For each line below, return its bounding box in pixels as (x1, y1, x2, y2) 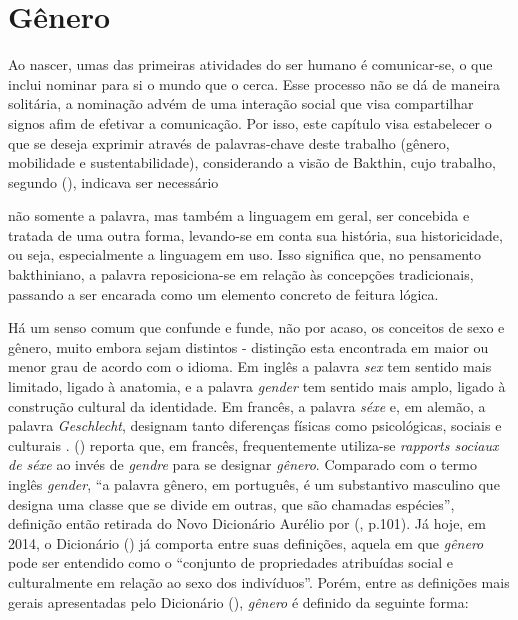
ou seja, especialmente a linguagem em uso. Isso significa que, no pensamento (8, 244, 481, 265)
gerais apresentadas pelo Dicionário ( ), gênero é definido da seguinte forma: (8, 591, 469, 612)
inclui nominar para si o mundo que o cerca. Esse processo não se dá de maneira (8, 73, 500, 94)
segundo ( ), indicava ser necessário (8, 171, 219, 192)
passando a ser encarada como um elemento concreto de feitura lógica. (8, 283, 439, 304)
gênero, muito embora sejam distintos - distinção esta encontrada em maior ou (8, 336, 489, 357)
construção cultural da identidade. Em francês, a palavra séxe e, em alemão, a (8, 395, 486, 416)
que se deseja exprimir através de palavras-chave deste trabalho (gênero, (8, 132, 450, 153)
